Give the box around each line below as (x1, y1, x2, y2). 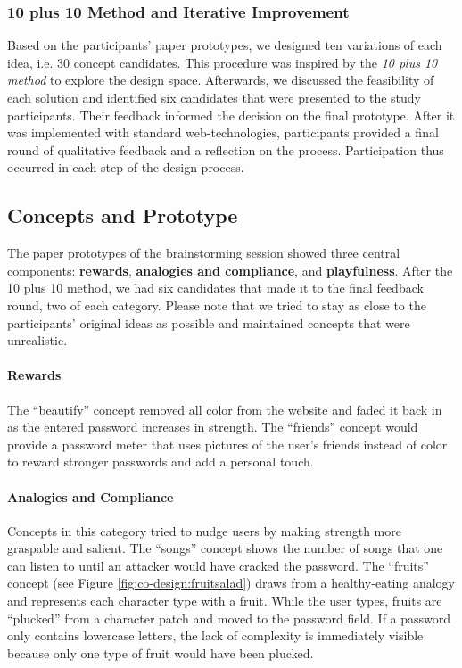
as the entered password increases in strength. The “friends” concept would (7, 417, 418, 436)
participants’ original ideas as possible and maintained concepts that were (7, 313, 410, 332)
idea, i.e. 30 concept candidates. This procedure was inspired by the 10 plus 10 (7, 53, 438, 71)
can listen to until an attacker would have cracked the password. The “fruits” (7, 556, 429, 574)
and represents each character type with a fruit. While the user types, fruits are (7, 591, 442, 610)
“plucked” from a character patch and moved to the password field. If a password (7, 608, 451, 627)
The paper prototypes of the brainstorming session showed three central (7, 243, 400, 262)
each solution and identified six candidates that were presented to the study (7, 88, 422, 106)
